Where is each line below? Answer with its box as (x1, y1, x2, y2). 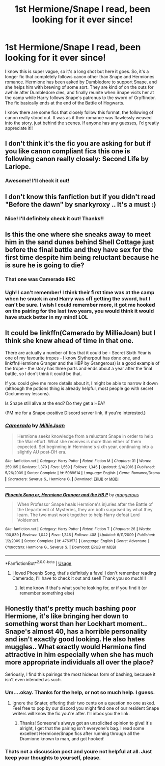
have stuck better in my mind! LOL (5, 313, 88, 320)
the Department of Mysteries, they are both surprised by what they (17, 506, 153, 512)
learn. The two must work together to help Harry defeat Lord (17, 512, 140, 518)
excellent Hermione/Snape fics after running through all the (19, 731, 140, 736)
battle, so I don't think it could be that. (5, 371, 82, 377)
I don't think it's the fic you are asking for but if (5, 139, 151, 148)
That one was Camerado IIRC (5, 276, 76, 282)
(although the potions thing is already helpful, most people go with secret (5, 385, 154, 391)
